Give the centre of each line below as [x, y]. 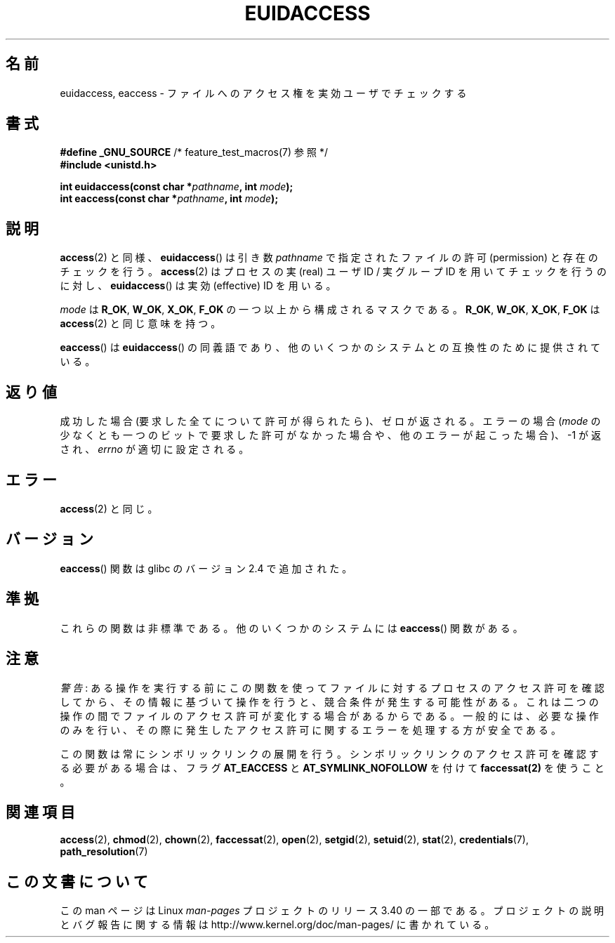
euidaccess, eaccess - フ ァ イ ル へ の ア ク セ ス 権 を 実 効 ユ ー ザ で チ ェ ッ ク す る [263, 93]
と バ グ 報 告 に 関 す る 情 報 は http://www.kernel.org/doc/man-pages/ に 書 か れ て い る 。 [277, 925]
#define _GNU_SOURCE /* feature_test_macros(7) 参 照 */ [194, 152]
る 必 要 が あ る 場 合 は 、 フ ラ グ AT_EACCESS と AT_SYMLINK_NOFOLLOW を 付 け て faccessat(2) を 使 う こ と [332, 767]
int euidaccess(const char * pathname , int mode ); [177, 187]
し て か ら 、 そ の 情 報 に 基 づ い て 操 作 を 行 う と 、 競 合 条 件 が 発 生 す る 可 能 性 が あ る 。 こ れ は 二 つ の [329, 701]
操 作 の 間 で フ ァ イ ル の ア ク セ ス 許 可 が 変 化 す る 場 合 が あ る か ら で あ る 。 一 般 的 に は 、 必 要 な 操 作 [329, 716]
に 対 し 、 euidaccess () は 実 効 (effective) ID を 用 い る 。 [198, 286]
